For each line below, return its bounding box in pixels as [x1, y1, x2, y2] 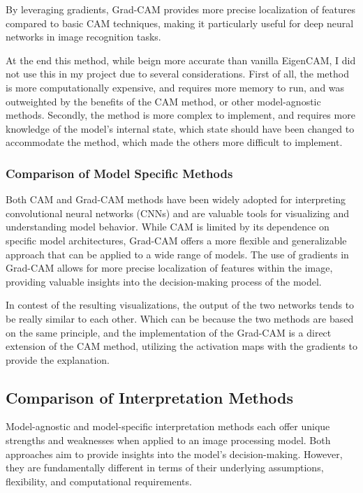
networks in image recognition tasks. [6, 29, 161, 44]
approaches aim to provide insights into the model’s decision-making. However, [6, 446, 343, 461]
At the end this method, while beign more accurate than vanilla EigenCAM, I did [6, 52, 356, 67]
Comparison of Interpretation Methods [6, 386, 294, 408]
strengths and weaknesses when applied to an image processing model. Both [6, 433, 331, 448]
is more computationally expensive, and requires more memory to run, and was [6, 80, 345, 94]
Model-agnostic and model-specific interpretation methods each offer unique [6, 419, 330, 434]
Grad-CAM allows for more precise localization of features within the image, [6, 260, 333, 275]
